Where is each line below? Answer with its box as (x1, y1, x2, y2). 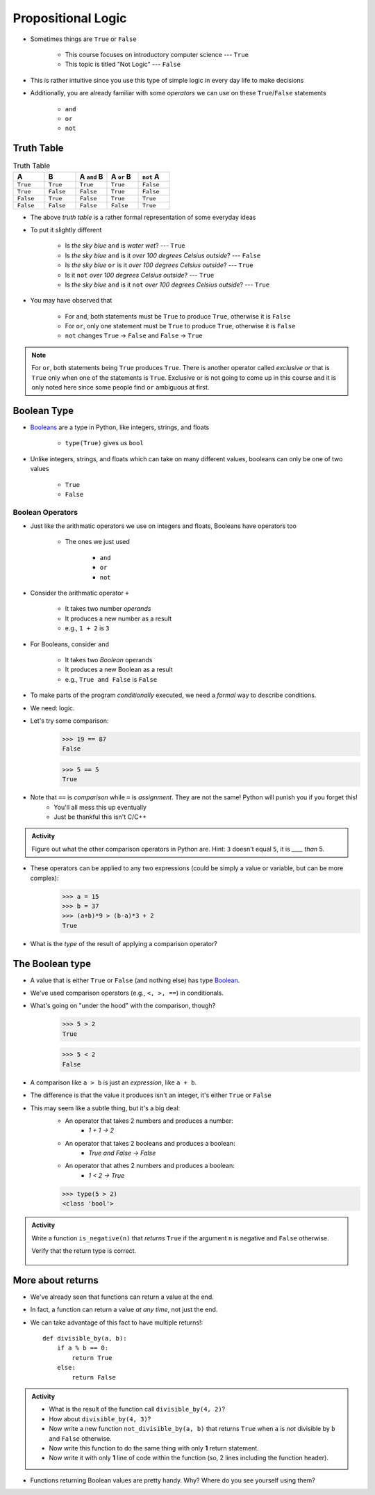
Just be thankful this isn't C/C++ (53, 813, 147, 821)
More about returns (12, 1274, 99, 1286)
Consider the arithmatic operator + (30, 589, 129, 597)
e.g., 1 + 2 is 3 (65, 624, 110, 632)
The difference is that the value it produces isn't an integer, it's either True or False (30, 1091, 272, 1099)
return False (72, 1373, 116, 1381)
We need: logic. (30, 703, 76, 712)
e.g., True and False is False (65, 675, 158, 683)
